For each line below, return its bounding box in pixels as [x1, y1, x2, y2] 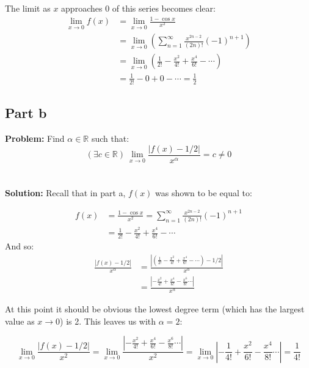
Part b [5, 103, 47, 122]
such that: [91, 132, 129, 144]
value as [5, 314, 35, 327]
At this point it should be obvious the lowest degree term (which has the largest [5, 303, 305, 315]
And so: [5, 240, 34, 252]
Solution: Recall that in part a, [5, 186, 126, 199]
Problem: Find [5, 132, 65, 144]
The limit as [5, 2, 51, 14]
